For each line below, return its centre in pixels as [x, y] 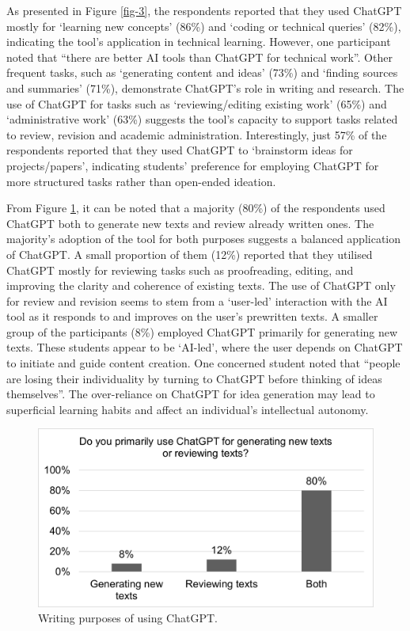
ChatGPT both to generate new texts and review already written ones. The [190, 223]
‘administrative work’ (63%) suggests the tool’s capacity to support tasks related [202, 119]
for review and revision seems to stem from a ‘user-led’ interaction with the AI [197, 300]
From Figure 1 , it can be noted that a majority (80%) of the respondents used [196, 208]
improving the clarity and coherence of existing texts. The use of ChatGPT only [201, 285]
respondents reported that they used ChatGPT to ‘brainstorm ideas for [180, 150]
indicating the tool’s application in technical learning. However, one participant [199, 42]
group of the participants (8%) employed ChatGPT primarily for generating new [202, 331]
